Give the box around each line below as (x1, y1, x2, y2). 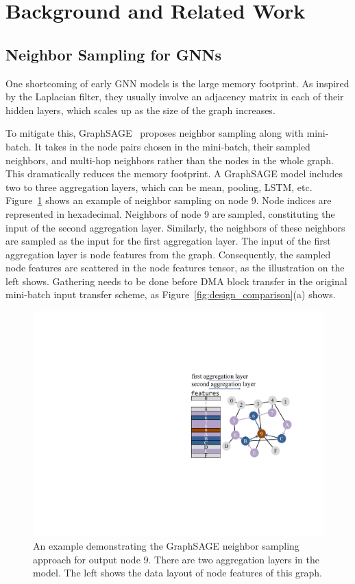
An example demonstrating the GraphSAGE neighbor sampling (33, 539, 299, 553)
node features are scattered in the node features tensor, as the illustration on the (5, 260, 345, 275)
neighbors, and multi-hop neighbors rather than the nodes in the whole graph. (5, 153, 334, 167)
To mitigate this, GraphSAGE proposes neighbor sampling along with (5, 126, 304, 140)
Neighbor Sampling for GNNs (5, 43, 222, 65)
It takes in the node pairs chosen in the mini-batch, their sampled (34, 139, 310, 153)
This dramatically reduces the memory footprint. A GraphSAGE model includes (5, 166, 343, 181)
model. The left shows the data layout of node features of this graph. (33, 565, 322, 580)
